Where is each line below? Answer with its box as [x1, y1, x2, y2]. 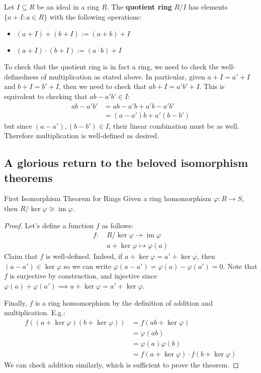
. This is [199, 81, 225, 91]
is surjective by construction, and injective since [10, 270, 157, 281]
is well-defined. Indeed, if [46, 251, 123, 261]
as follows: [102, 220, 133, 230]
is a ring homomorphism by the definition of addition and [35, 297, 213, 308]
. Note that [223, 260, 257, 271]
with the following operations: [49, 11, 142, 22]
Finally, [4, 297, 27, 308]
